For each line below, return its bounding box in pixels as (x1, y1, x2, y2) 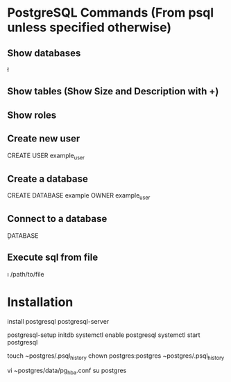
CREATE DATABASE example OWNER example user (7, 191, 151, 201)
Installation (7, 294, 74, 310)
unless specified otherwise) (7, 19, 172, 35)
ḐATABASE (7, 231, 39, 240)
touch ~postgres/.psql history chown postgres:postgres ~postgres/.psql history (7, 351, 225, 361)
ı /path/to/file (7, 270, 44, 278)
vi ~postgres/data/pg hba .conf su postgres (7, 366, 127, 376)
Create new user (7, 133, 80, 145)
